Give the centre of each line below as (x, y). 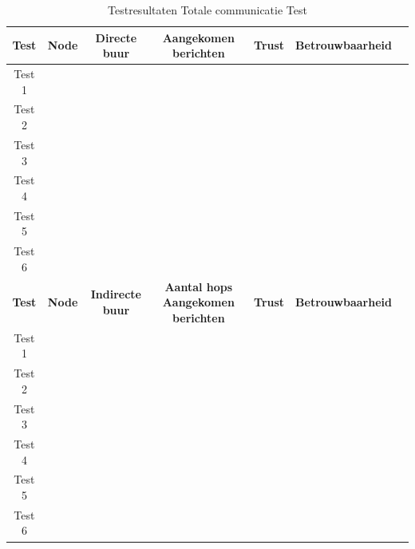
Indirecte (116, 294)
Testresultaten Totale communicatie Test (207, 10)
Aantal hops (199, 286)
